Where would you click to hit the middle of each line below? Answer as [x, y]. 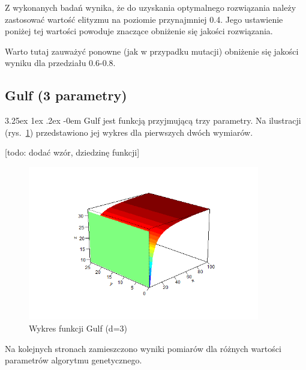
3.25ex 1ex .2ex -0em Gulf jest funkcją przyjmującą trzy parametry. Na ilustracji [153, 120]
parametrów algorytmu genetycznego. [73, 360]
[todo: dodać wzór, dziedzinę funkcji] [72, 152]
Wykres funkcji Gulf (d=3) [78, 328]
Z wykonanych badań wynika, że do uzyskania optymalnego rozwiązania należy [151, 7]
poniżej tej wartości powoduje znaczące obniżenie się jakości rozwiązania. [139, 31]
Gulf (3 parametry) [66, 95]
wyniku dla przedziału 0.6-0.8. [60, 63]
